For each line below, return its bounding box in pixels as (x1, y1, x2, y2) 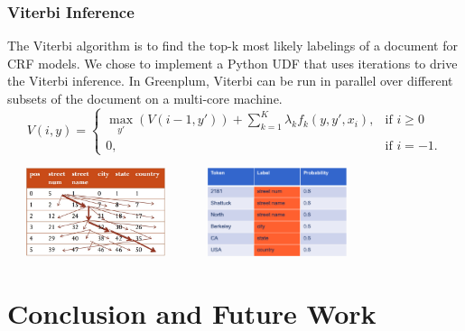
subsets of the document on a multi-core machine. (7, 89, 283, 107)
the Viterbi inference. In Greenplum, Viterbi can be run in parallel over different (7, 71, 453, 90)
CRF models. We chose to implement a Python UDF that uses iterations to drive (7, 53, 458, 72)
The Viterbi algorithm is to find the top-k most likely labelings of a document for (7, 36, 458, 55)
